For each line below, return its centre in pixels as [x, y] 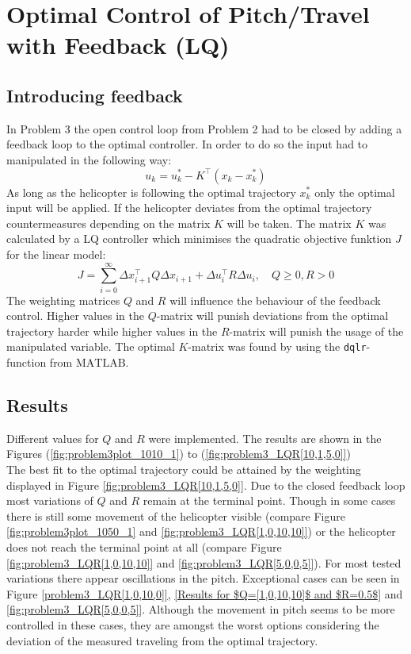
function [27, 362]
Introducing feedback [95, 95]
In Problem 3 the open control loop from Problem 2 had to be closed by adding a [204, 128]
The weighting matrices [63, 300]
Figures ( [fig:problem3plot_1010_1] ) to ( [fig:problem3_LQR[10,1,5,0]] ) [179, 454]
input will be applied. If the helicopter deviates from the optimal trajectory [189, 208]
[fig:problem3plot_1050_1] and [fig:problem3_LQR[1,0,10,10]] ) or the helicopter [201, 531]
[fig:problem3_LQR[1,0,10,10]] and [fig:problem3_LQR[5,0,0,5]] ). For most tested [204, 562]
